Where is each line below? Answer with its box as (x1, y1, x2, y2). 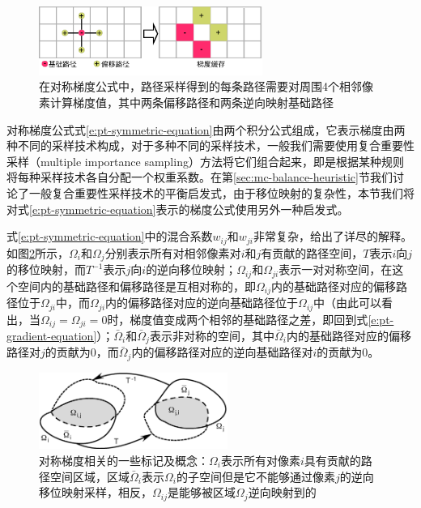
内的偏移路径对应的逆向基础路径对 (131, 344, 313, 361)
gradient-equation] (6, 327, 97, 344)
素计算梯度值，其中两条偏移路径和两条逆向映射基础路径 (39, 94, 334, 111)
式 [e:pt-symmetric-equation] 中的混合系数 (6, 228, 213, 245)
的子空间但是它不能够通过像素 (176, 467, 335, 485)
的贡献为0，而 (45, 344, 119, 361)
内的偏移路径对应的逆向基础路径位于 (105, 294, 299, 311)
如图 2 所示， (6, 244, 69, 261)
